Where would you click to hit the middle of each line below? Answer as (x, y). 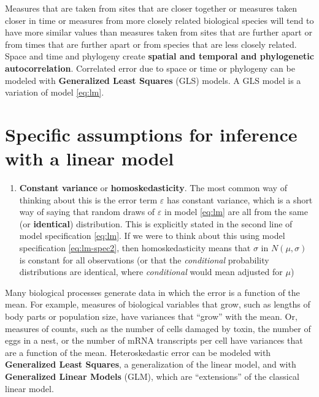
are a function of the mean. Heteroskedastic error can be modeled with (138, 352)
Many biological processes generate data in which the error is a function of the (152, 292)
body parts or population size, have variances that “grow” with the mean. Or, (151, 316)
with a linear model (90, 158)
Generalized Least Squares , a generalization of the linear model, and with (151, 364)
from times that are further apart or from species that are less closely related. (151, 44)
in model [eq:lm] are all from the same (236, 212)
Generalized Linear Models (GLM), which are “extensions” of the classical (152, 376)
